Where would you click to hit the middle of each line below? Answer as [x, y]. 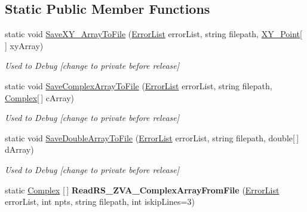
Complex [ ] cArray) [39, 97]
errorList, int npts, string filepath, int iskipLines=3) [100, 202]
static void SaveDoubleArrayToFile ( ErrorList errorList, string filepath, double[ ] [152, 137]
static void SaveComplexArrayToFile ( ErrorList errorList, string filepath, [139, 85]
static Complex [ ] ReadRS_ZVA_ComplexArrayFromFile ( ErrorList [142, 190]
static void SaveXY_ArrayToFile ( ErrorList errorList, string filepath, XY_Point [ [153, 34]
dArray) [19, 149]
